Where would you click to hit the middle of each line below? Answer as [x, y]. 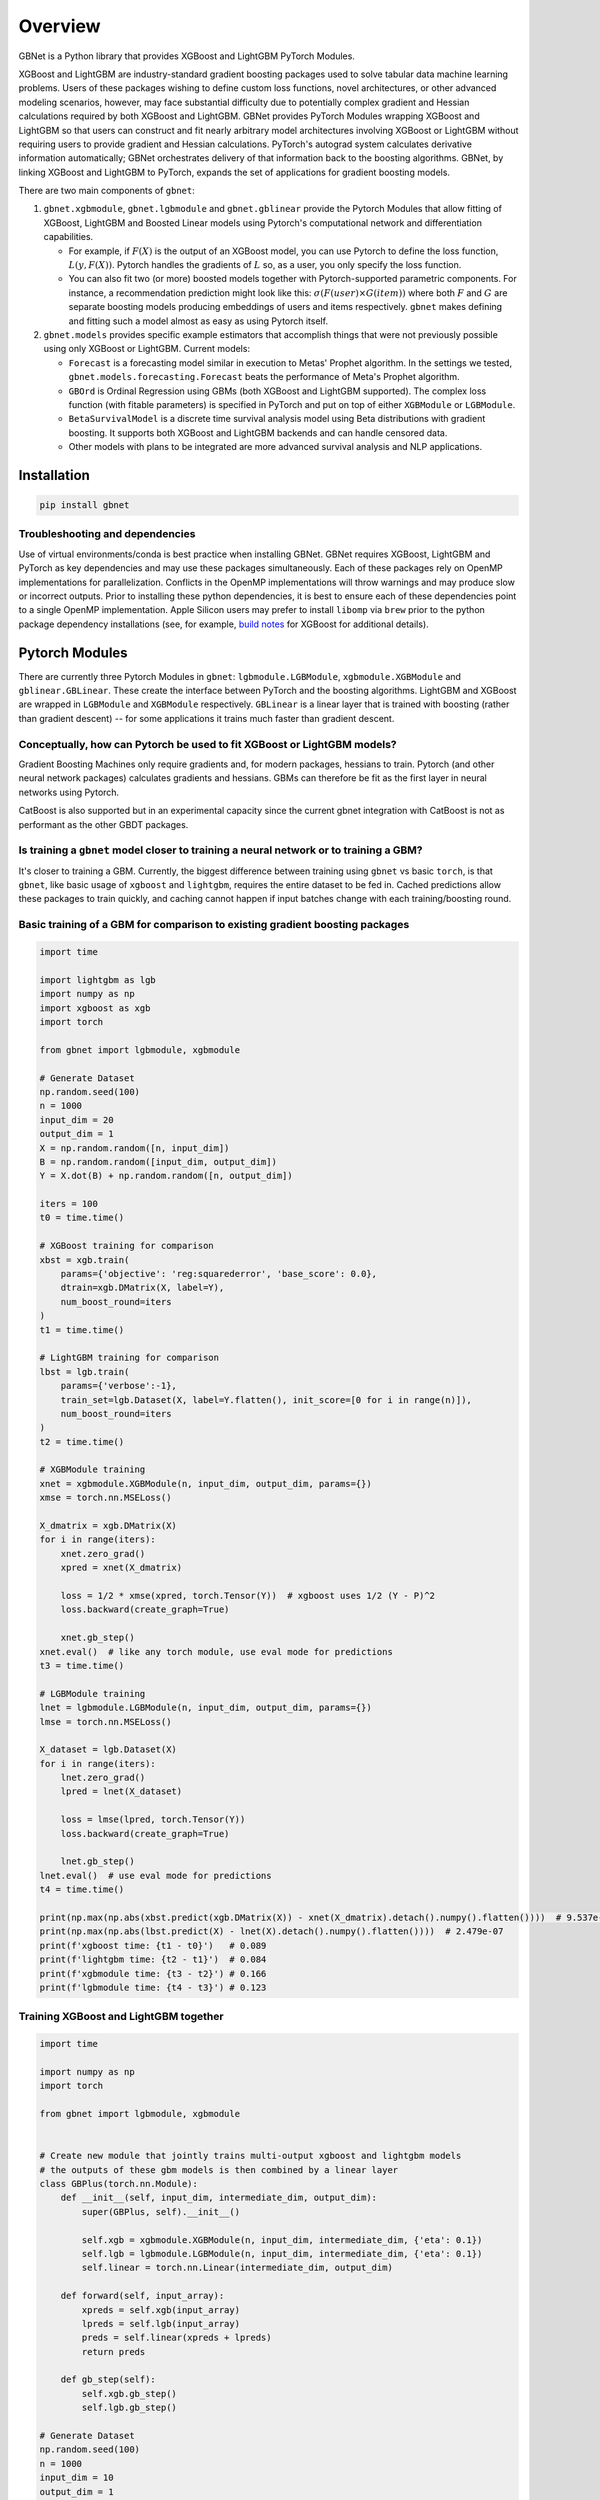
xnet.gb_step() [97, 1638]
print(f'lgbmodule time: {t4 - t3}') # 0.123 [153, 1987]
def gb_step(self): [108, 2379]
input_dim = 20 [76, 1119]
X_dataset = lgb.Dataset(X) [108, 1749]
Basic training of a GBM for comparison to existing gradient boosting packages [214, 925]
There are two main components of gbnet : [106, 191]
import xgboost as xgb [95, 1008]
